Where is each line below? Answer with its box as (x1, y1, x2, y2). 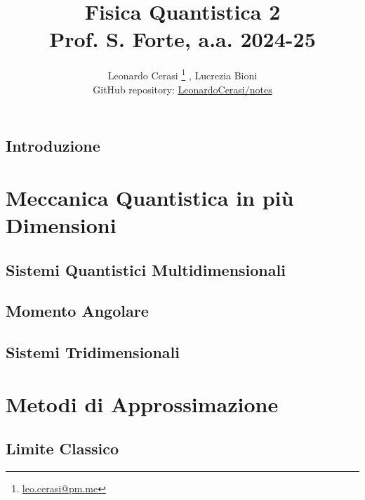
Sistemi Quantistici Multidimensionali (6, 258, 286, 280)
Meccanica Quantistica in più (6, 183, 294, 211)
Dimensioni (6, 210, 117, 239)
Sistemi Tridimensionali (6, 341, 180, 363)
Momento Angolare (6, 300, 149, 322)
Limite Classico (6, 438, 119, 459)
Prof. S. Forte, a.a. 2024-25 (49, 25, 316, 53)
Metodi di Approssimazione (6, 389, 279, 418)
